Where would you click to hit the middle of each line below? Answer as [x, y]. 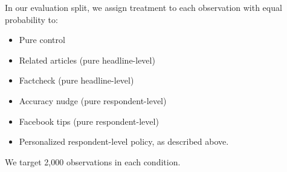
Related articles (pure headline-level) [87, 60]
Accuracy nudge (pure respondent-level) [93, 100]
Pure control [42, 40]
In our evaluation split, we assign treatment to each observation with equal [143, 7]
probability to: [31, 19]
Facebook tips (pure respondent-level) [89, 121]
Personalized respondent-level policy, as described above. [124, 141]
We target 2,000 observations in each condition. [93, 161]
